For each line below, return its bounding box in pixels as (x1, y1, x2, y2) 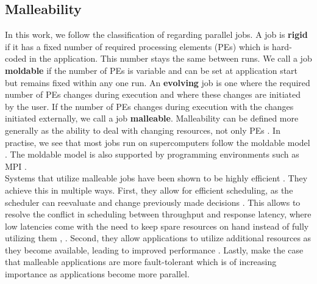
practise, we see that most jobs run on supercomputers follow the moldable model (5, 136, 310, 148)
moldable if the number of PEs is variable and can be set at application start (5, 64, 298, 76)
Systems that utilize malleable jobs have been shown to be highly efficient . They (5, 172, 308, 184)
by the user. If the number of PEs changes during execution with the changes (5, 100, 294, 112)
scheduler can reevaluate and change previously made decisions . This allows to (5, 195, 301, 208)
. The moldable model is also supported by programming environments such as (5, 148, 299, 161)
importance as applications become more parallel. (5, 268, 190, 280)
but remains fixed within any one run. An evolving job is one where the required (5, 76, 310, 89)
